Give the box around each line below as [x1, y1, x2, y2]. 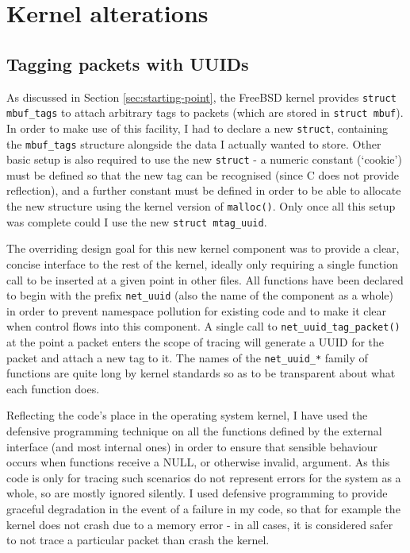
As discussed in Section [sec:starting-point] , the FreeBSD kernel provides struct [6, 88, 397, 105]
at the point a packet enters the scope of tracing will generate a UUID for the [6, 334, 385, 350]
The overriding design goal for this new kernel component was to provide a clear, [6, 240, 400, 257]
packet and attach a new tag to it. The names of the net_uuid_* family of [6, 349, 368, 365]
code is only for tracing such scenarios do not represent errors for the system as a [6, 469, 401, 485]
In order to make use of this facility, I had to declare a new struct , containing [6, 119, 389, 136]
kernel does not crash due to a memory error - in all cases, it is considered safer [6, 516, 393, 532]
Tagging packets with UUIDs [6, 51, 249, 75]
